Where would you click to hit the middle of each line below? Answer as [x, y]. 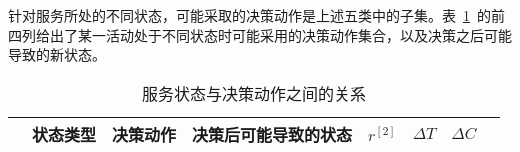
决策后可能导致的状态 [272, 134]
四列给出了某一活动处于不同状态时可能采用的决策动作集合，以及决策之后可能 [260, 34]
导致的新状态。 [57, 54]
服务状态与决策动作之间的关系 [254, 93]
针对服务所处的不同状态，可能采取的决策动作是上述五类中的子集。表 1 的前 [256, 15]
